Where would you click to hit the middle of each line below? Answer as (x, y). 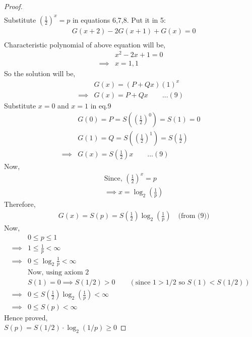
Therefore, (20, 204)
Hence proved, (26, 317)
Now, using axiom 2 (58, 273)
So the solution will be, (40, 73)
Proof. (13, 6)
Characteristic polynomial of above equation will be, (85, 44)
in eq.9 (101, 105)
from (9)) (195, 216)
